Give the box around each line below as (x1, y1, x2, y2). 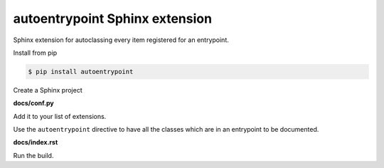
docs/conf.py (13, 99, 54, 107)
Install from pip (13, 48, 57, 57)
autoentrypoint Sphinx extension (13, 11, 213, 26)
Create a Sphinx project (13, 85, 82, 94)
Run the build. (13, 151, 54, 159)
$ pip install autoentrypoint (28, 68, 134, 75)
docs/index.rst (13, 138, 58, 147)
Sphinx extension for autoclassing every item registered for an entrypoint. (13, 36, 229, 44)
